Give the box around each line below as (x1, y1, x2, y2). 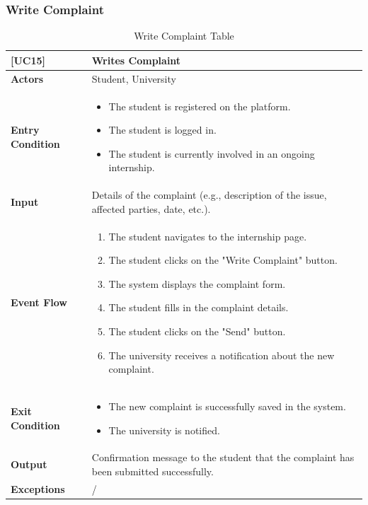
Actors (11, 71, 44, 86)
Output (11, 457, 47, 472)
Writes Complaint (91, 52, 181, 67)
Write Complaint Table (134, 28, 234, 43)
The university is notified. (108, 422, 220, 437)
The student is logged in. (108, 122, 217, 137)
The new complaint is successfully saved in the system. (108, 398, 346, 413)
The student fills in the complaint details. (108, 300, 289, 315)
